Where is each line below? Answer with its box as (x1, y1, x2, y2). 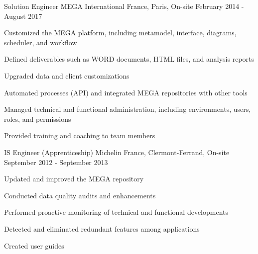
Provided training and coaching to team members (4, 130, 155, 141)
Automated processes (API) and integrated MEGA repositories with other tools (4, 87, 248, 97)
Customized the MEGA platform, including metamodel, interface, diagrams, (4, 27, 237, 38)
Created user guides (4, 240, 64, 251)
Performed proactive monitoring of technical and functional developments (4, 207, 229, 217)
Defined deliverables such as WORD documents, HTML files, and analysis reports (4, 54, 254, 64)
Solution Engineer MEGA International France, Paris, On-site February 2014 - (4, 1, 244, 11)
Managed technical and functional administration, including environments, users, (4, 104, 251, 114)
